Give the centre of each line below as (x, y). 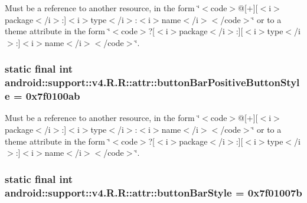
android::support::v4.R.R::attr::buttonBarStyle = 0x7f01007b (153, 192)
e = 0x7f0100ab (43, 96)
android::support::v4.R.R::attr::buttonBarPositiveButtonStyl (152, 82)
